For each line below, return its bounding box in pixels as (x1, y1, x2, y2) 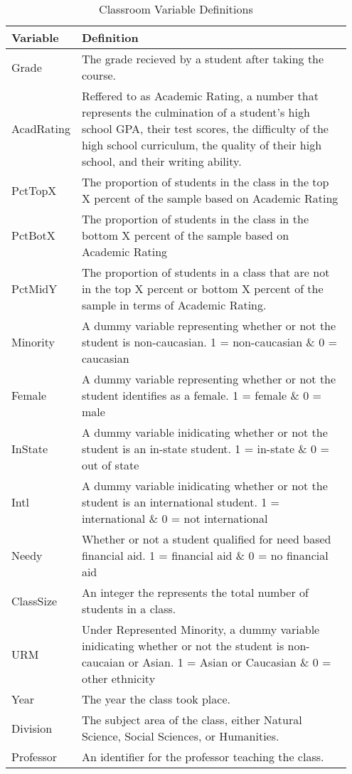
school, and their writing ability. (81, 153, 242, 169)
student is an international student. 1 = (81, 494, 280, 510)
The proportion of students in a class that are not (81, 264, 330, 280)
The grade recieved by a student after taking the (81, 51, 324, 67)
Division (11, 719, 53, 736)
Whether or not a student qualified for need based (81, 531, 331, 547)
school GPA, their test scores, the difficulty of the (81, 120, 329, 137)
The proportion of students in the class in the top (81, 174, 329, 190)
